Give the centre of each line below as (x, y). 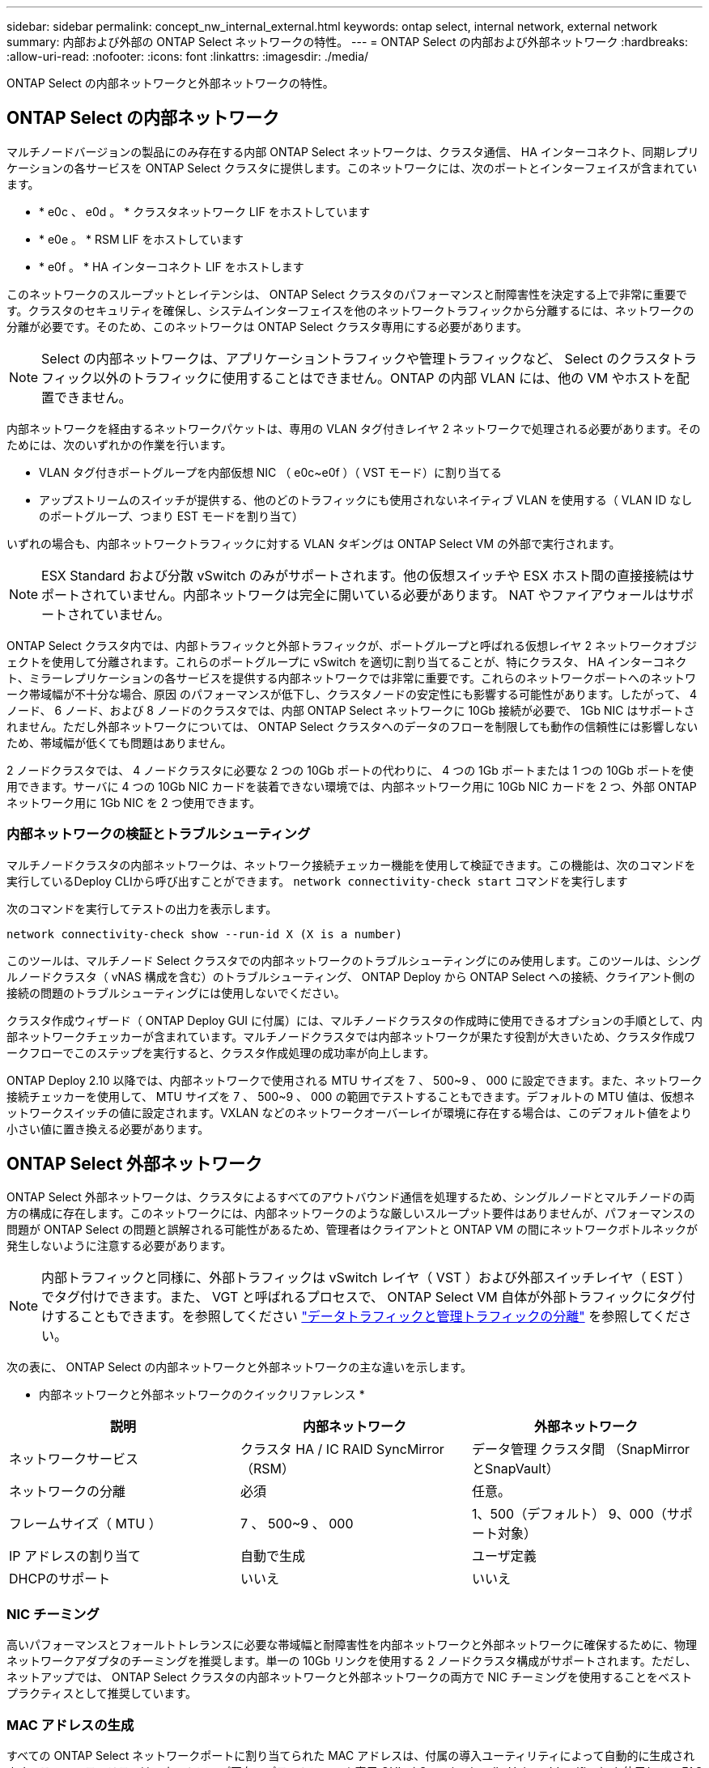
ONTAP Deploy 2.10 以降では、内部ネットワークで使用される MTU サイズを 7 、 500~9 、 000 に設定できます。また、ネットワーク (354, 1080)
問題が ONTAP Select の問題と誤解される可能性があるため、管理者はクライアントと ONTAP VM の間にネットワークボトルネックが (352, 1230)
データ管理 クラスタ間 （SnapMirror (581, 1449)
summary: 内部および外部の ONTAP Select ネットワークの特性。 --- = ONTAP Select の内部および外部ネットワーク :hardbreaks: (348, 42)
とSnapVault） (515, 1469)
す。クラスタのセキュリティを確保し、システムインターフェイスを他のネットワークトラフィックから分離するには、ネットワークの (350, 310)
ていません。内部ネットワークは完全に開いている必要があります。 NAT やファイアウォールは (387, 595)
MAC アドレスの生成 (70, 1725)
